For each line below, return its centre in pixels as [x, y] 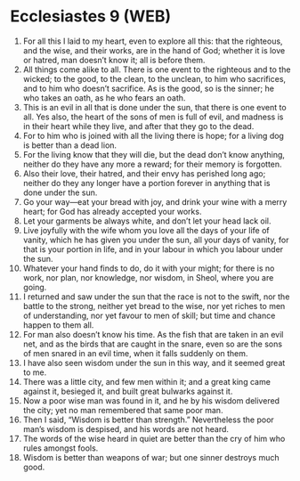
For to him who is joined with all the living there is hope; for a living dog [153, 135]
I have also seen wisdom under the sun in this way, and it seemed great [154, 363]
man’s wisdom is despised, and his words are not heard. [126, 428]
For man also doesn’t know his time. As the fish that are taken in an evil [153, 334]
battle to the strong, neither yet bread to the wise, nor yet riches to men [154, 306]
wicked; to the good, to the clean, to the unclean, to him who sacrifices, [154, 78]
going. [35, 287]
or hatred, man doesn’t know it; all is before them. [114, 60]
